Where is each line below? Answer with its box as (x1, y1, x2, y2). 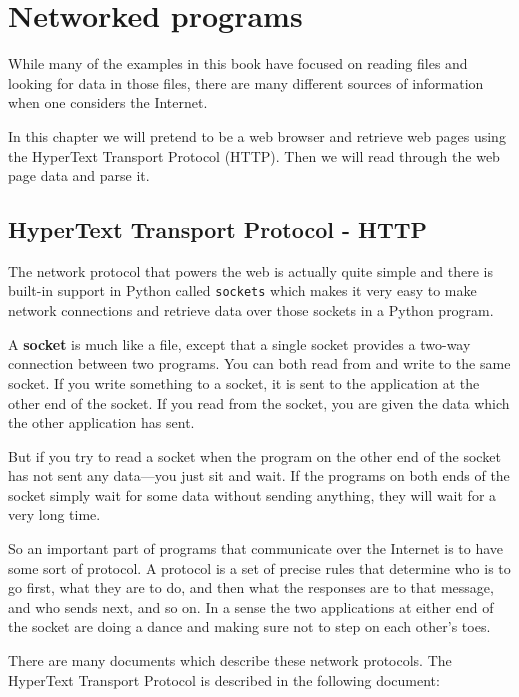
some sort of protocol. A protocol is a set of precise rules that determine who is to (8, 557, 511, 578)
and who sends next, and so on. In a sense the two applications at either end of (8, 596, 494, 617)
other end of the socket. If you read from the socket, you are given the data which (8, 392, 510, 413)
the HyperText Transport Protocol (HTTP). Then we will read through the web (8, 145, 500, 166)
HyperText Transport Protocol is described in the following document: (8, 669, 440, 690)
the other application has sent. (8, 412, 195, 433)
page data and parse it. (8, 165, 150, 186)
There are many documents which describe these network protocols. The (8, 650, 452, 671)
